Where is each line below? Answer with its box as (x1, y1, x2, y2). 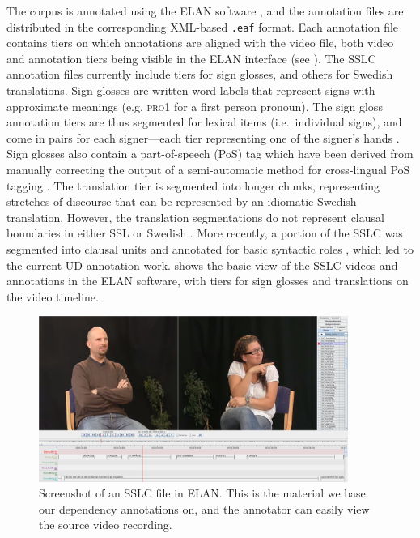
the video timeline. (6, 288, 99, 305)
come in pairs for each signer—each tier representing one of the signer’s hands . (6, 129, 400, 146)
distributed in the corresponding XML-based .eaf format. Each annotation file (6, 18, 399, 35)
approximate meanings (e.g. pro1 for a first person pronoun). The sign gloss (6, 97, 383, 114)
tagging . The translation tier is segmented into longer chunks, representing (6, 177, 380, 194)
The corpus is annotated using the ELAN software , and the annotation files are (6, 2, 404, 19)
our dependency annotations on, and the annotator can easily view (39, 500, 370, 517)
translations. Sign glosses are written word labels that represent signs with (6, 82, 375, 99)
